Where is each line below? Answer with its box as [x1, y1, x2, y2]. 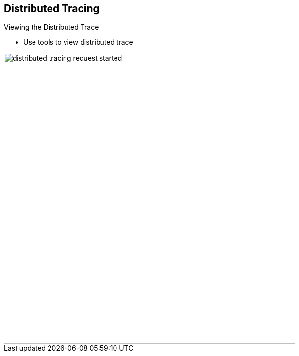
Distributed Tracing [4, 2, 100, 15]
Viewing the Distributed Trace [4, 23, 99, 32]
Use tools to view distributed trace [23, 38, 133, 47]
